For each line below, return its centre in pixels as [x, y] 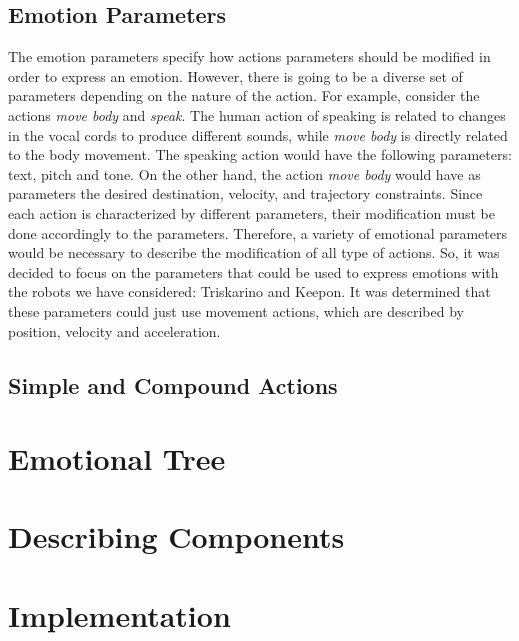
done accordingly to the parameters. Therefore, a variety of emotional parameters [257, 232]
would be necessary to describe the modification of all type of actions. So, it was [254, 252]
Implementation [119, 614]
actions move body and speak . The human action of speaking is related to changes [257, 114]
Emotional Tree [117, 458]
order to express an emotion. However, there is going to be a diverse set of [235, 75]
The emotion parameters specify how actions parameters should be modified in [249, 56]
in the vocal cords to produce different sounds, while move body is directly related [258, 134]
